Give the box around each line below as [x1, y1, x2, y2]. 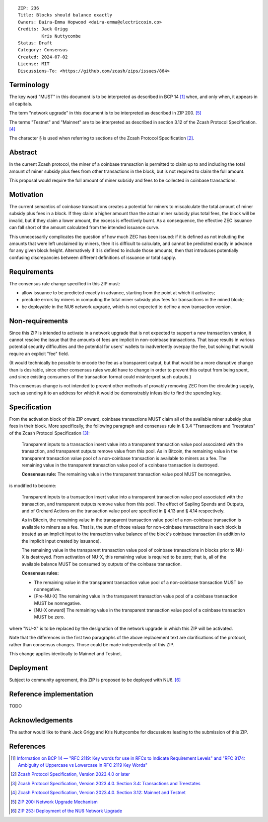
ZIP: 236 [18, 5, 39, 11]
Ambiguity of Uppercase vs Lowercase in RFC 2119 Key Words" [18, 762, 148, 768]
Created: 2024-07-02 [18, 54, 68, 60]
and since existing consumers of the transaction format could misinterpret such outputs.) [9, 374, 192, 380]
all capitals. [9, 101, 32, 107]
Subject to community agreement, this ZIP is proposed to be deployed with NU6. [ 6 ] [9, 677, 181, 683]
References [9, 742, 46, 750]
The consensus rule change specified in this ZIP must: [9, 280, 120, 286]
